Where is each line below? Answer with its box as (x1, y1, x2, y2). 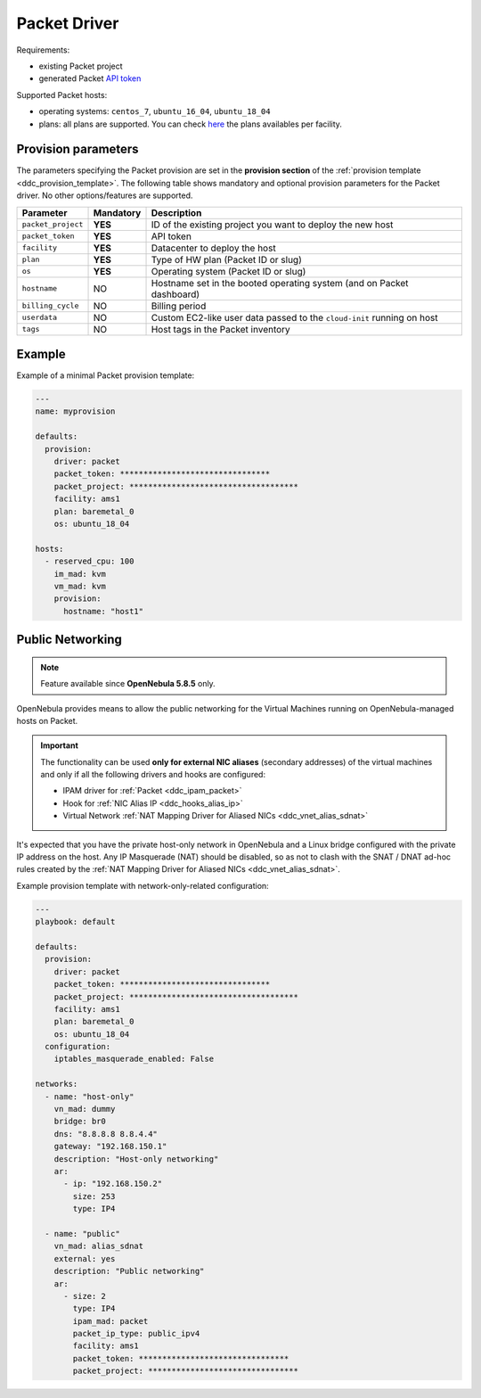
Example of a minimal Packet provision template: (16, 370, 195, 381)
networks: (35, 1079, 78, 1090)
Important (40, 740, 79, 751)
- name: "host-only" (45, 1091, 135, 1101)
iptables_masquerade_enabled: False (53, 1054, 214, 1065)
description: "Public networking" (53, 1266, 205, 1277)
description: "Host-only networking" (53, 1154, 219, 1164)
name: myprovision (35, 407, 116, 416)
